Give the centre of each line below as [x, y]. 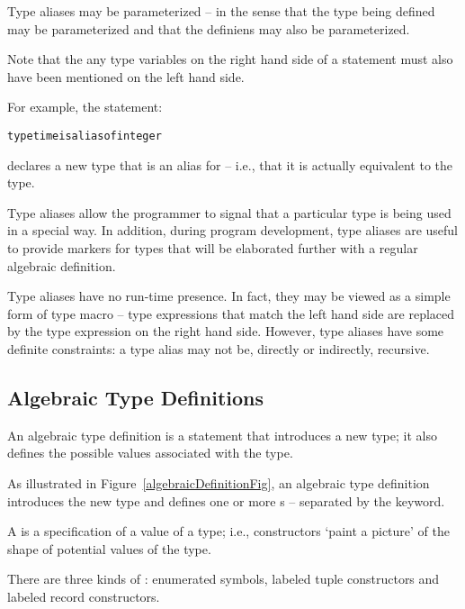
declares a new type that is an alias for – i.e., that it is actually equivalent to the [230, 164]
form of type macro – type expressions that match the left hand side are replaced [231, 313]
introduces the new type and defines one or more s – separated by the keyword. [226, 500]
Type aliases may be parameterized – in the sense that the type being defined [221, 11]
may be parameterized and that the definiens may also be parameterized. [209, 28]
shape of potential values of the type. [109, 548]
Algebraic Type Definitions [135, 397]
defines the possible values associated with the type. [150, 453]
